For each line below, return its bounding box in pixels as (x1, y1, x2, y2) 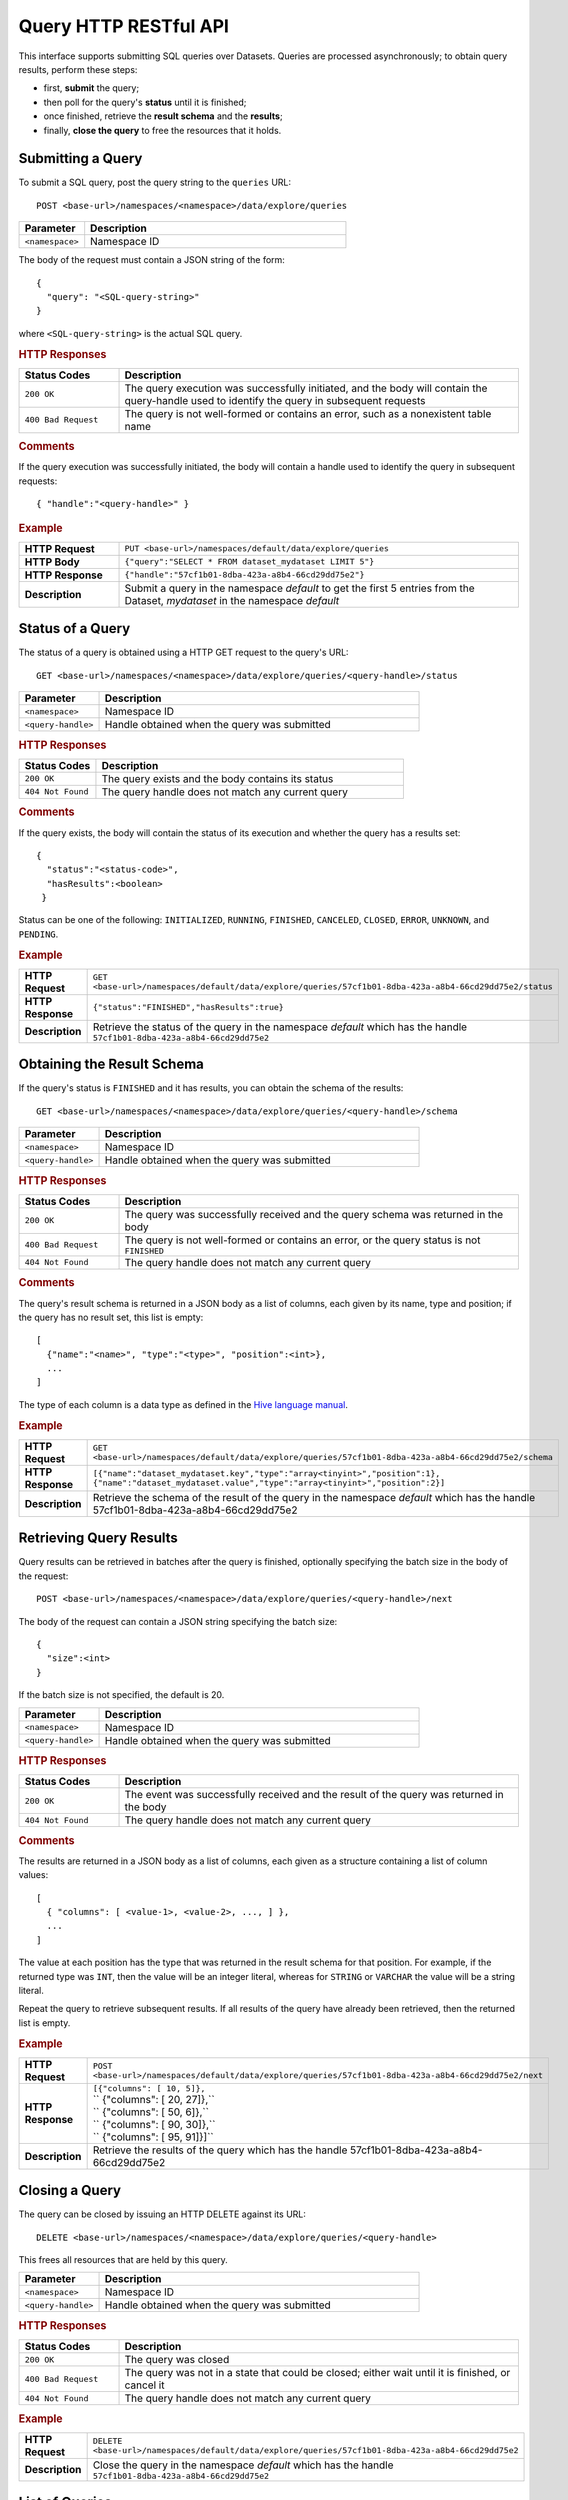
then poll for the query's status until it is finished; (43, 96, 247, 108)
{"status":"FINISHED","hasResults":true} (92, 1002, 284, 1013)
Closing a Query (18, 2182, 122, 2199)
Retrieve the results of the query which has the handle (92, 2143, 348, 2157)
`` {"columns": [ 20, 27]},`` (92, 2092, 215, 2106)
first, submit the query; (43, 82, 140, 94)
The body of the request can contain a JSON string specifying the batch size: (18, 1615, 338, 1627)
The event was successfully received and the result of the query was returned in (124, 1788, 504, 1802)
